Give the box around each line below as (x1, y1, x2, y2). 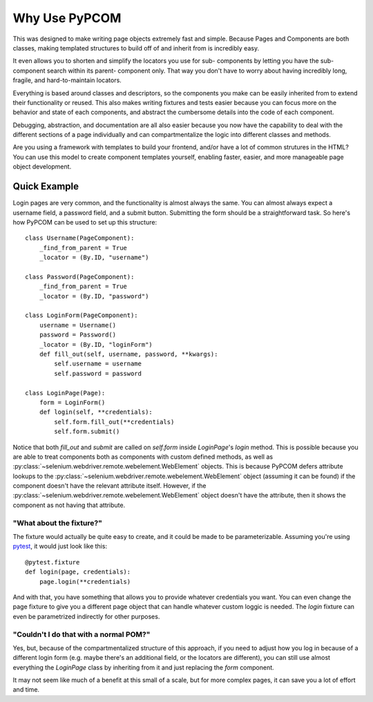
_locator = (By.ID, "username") (39, 254, 149, 262)
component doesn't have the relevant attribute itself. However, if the (12, 482, 207, 490)
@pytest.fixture (25, 558, 80, 566)
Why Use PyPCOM (12, 10, 122, 26)
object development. (12, 162, 72, 171)
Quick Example (12, 180, 79, 193)
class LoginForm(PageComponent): (25, 312, 138, 319)
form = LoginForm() (39, 398, 106, 406)
